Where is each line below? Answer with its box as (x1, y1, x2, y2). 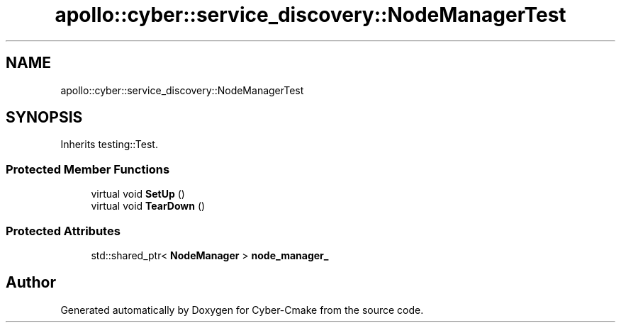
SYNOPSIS (6, 108, 83, 127)
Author (6, 273, 56, 292)
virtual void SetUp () (91, 188, 185, 200)
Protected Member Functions (6, 162, 170, 176)
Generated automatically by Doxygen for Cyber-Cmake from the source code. (60, 303, 424, 316)
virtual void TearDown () (91, 200, 206, 213)
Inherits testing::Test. (60, 138, 158, 151)
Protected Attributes (6, 223, 121, 238)
